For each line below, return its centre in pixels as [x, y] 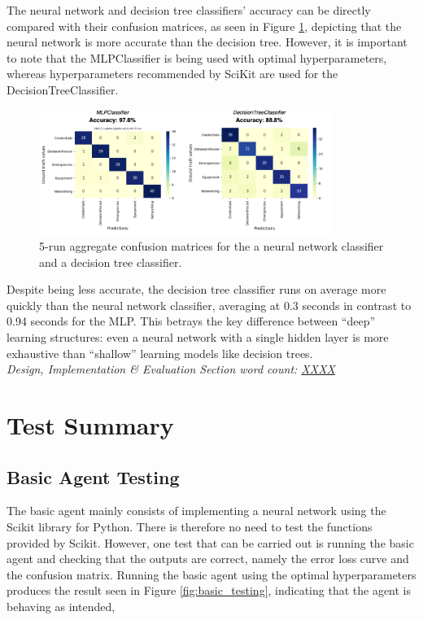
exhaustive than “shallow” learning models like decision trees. [160, 353]
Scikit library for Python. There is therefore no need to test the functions [190, 526]
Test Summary [90, 424]
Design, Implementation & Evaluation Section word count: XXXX [171, 369]
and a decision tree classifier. [111, 262]
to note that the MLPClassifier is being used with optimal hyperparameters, [197, 57]
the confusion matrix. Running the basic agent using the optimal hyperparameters [211, 574]
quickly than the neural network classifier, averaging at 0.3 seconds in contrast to [209, 305]
